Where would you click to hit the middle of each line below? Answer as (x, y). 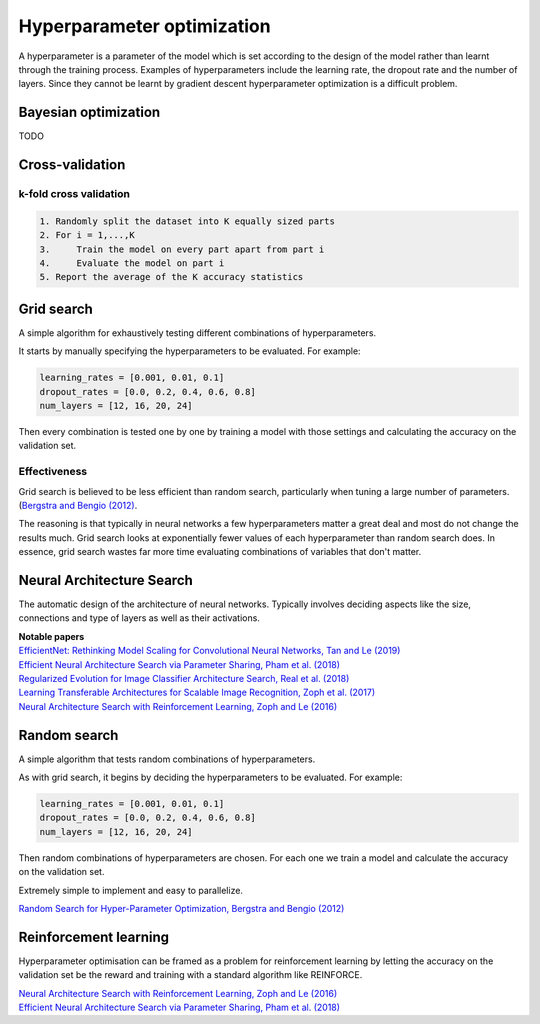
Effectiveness (53, 472)
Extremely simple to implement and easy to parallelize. (131, 890)
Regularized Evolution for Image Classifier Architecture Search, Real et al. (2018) (184, 678)
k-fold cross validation (74, 194)
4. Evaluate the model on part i (132, 263)
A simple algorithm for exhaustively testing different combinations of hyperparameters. (197, 332)
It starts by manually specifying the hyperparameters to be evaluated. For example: (189, 351)
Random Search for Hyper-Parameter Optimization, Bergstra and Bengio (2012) (181, 908)
